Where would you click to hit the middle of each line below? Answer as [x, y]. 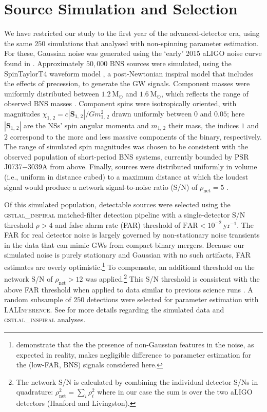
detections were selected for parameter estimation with [173, 299]
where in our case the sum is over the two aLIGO [175, 392]
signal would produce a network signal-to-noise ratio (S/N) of [101, 187]
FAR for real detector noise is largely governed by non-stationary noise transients [132, 235]
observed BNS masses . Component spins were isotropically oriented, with [120, 103]
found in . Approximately [44, 63]
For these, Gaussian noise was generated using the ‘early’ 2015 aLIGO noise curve [133, 53]
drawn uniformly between [152, 113]
